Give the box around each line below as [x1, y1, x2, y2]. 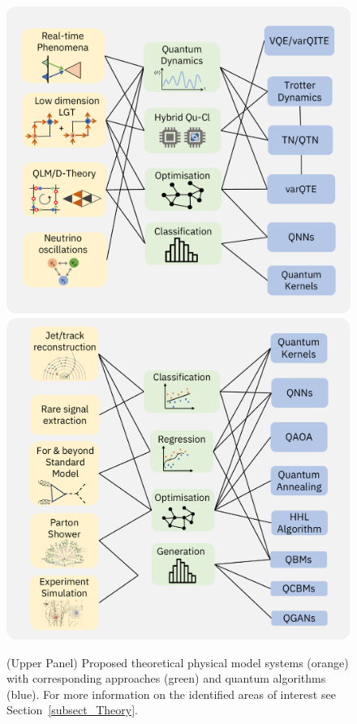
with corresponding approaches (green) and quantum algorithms [6, 670, 326, 687]
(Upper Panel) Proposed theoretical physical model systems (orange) [6, 653, 349, 670]
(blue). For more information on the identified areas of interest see [6, 685, 336, 702]
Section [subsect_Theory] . [6, 701, 138, 718]
